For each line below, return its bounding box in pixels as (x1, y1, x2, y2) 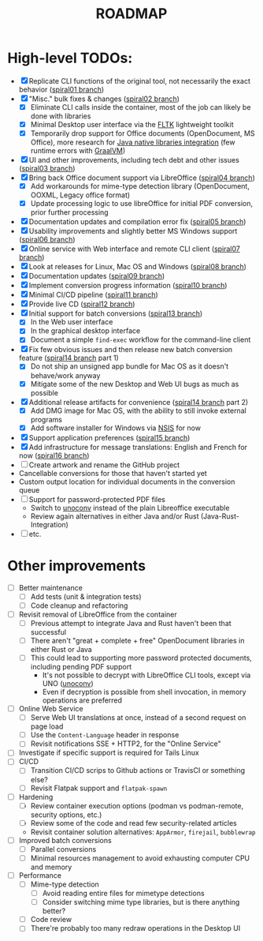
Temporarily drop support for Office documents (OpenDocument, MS (30, 129, 255, 138)
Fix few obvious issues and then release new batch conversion (28, 345, 233, 354)
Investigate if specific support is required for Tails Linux (18, 748, 200, 758)
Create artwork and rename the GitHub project (28, 459, 180, 470)
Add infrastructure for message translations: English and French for (28, 442, 248, 452)
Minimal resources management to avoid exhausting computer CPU (30, 853, 250, 863)
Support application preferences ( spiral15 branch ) (28, 433, 191, 442)
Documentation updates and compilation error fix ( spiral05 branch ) (28, 217, 246, 227)
